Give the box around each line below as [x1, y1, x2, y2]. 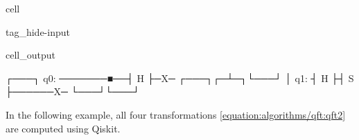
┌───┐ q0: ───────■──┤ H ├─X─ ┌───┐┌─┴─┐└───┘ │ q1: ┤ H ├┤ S [6, 70, 354, 85]
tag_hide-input [6, 24, 70, 39]
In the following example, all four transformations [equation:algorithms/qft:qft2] [6, 107, 346, 121]
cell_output [6, 48, 55, 62]
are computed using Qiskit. [6, 121, 121, 135]
